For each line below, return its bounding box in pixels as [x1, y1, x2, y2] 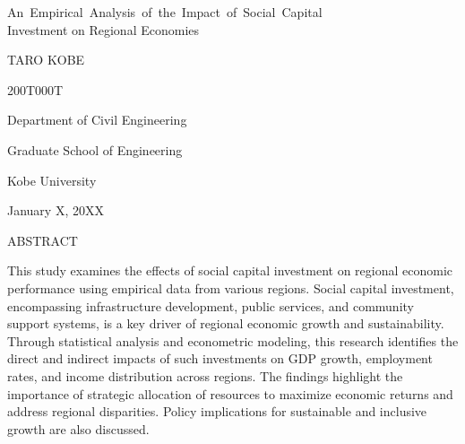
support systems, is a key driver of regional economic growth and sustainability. [7, 314, 444, 333]
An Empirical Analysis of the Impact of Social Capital [7, 3, 323, 21]
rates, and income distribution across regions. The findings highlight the [7, 366, 403, 385]
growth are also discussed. [7, 419, 150, 438]
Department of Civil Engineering [7, 110, 187, 129]
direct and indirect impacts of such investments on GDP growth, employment [7, 349, 433, 368]
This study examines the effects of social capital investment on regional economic [7, 261, 453, 280]
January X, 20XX [7, 201, 104, 220]
